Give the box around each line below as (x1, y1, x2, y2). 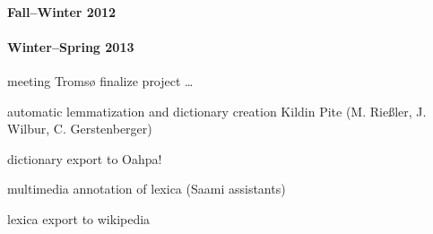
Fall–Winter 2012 (7, 2, 117, 21)
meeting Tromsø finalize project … (7, 71, 194, 90)
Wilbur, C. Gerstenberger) (7, 119, 152, 138)
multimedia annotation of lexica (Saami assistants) (7, 179, 286, 198)
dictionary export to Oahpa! (7, 149, 162, 168)
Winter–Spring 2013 (7, 37, 134, 56)
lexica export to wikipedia (7, 209, 151, 228)
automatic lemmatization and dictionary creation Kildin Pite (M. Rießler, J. (7, 101, 427, 120)
